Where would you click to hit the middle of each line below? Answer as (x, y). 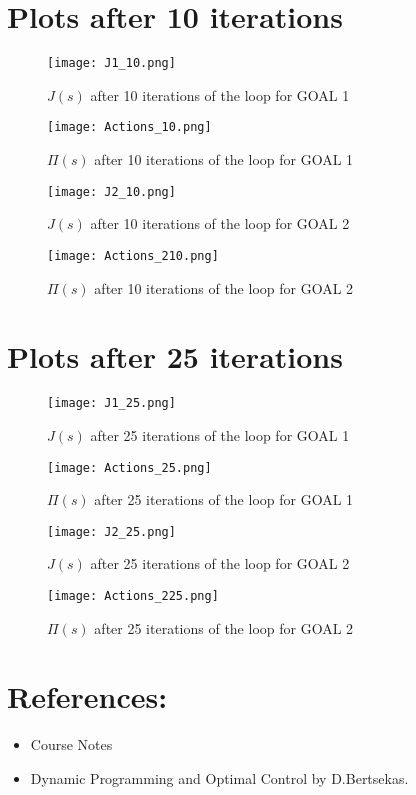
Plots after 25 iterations (175, 356)
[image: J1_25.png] (111, 403)
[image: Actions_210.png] (133, 255)
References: (87, 696)
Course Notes (71, 744)
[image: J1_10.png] (111, 63)
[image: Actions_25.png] (129, 467)
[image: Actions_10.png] (129, 127)
